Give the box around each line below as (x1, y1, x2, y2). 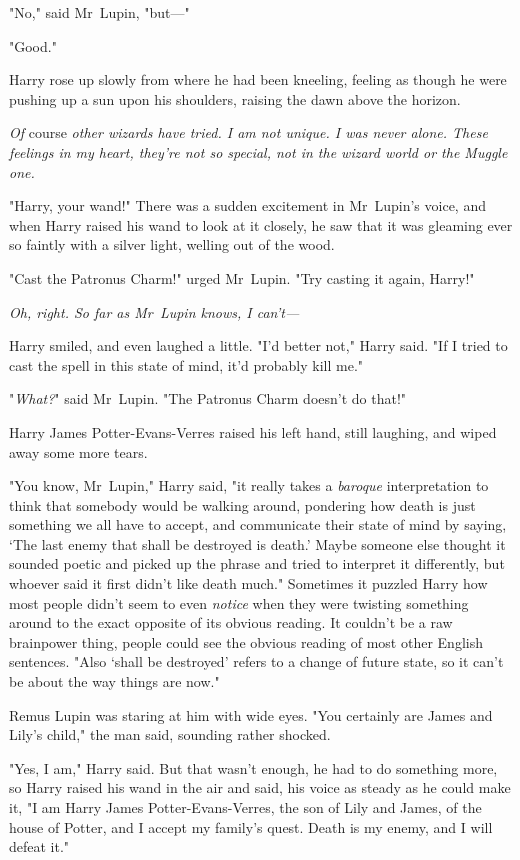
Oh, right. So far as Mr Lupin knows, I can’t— (9, 301, 300, 322)
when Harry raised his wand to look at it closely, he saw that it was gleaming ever (9, 214, 513, 235)
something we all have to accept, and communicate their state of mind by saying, (9, 514, 507, 535)
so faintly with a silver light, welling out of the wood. (9, 234, 335, 255)
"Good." (9, 35, 57, 56)
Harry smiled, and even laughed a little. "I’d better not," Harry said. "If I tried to (9, 335, 508, 356)
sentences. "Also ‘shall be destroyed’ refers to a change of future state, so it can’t (9, 651, 504, 672)
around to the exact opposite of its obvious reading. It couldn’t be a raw (9, 612, 453, 633)
